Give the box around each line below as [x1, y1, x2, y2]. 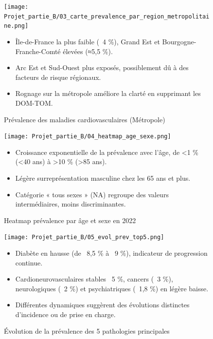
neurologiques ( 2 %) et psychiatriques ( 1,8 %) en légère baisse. [15, 283, 209, 293]
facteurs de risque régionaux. [15, 72, 101, 82]
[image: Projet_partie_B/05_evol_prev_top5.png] [4, 234, 164, 241]
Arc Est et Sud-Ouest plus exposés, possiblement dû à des [15, 62, 189, 73]
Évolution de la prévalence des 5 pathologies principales [4, 325, 170, 336]
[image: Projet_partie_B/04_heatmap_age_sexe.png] [4, 133, 171, 140]
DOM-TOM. [15, 97, 53, 108]
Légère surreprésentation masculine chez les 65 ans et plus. [15, 172, 191, 183]
